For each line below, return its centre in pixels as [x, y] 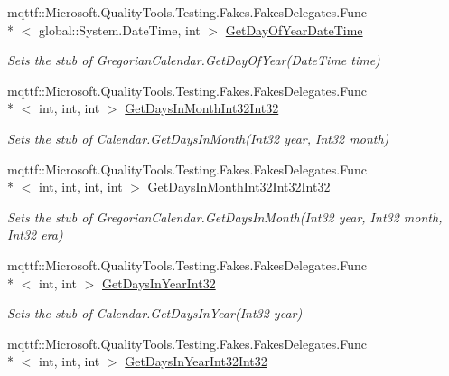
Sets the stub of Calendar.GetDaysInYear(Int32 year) [155, 313]
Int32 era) [35, 235]
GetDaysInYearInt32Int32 [196, 361]
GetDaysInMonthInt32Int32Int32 [239, 187]
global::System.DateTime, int [119, 29]
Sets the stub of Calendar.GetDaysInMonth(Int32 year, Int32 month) [198, 138]
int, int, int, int [80, 187]
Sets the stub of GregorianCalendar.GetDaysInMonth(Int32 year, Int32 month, [225, 216]
